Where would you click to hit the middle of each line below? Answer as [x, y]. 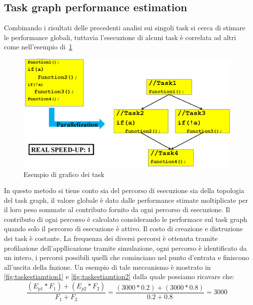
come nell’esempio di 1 [38, 47]
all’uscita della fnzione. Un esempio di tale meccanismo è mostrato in [107, 267]
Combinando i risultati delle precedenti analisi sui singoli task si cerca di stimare [125, 28]
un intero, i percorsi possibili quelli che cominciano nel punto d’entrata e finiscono [126, 257]
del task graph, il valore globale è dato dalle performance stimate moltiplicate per [126, 200]
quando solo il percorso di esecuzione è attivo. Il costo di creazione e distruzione [124, 229]
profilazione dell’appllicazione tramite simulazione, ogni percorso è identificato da [125, 248]
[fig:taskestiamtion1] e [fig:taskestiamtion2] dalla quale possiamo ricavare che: [119, 276]
